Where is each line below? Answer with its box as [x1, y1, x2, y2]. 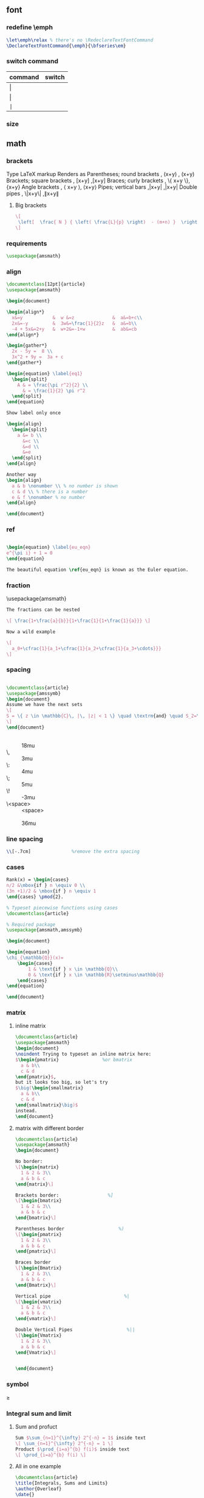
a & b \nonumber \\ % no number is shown [12, 482, 118, 489]
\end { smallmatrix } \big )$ [15, 1102, 78, 1108]
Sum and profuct [15, 1422, 58, 1430]
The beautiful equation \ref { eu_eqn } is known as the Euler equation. [6, 567, 189, 573]
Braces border [15, 1259, 51, 1266]
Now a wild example [6, 629, 56, 635]
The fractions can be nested [6, 607, 80, 613]
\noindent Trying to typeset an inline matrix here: [15, 1051, 152, 1058]
